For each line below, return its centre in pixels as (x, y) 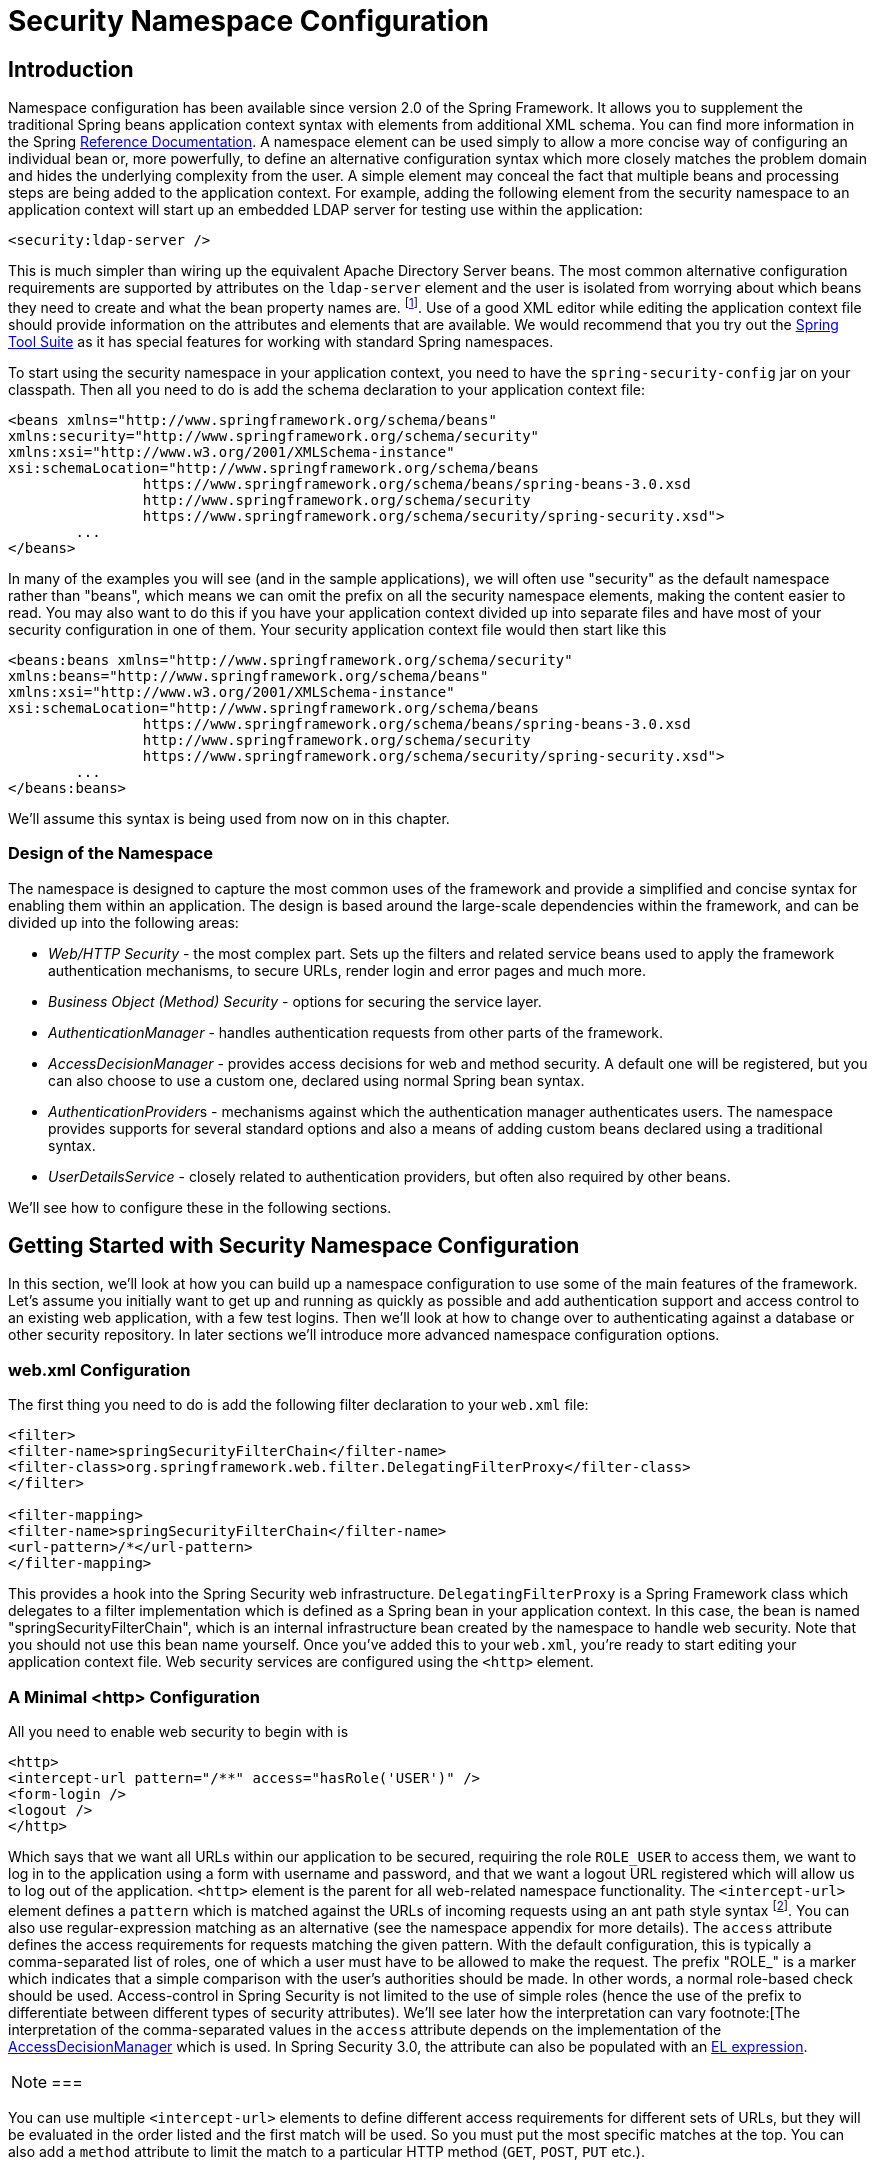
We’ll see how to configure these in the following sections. (200, 1207)
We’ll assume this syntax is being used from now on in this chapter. (229, 818)
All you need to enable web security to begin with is (178, 1731)
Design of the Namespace (110, 853)
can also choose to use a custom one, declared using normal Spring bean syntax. (316, 1080)
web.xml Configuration (99, 1369)
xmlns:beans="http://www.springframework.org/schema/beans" (248, 675)
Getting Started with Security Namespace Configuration (294, 1245)
